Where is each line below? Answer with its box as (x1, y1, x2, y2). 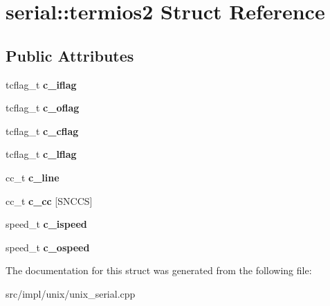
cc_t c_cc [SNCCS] (6, 193, 93, 208)
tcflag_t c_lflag (6, 147, 77, 161)
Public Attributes (6, 44, 134, 66)
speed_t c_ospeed (6, 240, 90, 254)
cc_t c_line (6, 170, 59, 184)
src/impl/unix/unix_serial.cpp (6, 286, 136, 300)
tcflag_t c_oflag (6, 100, 80, 115)
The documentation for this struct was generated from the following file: (6, 263, 312, 278)
